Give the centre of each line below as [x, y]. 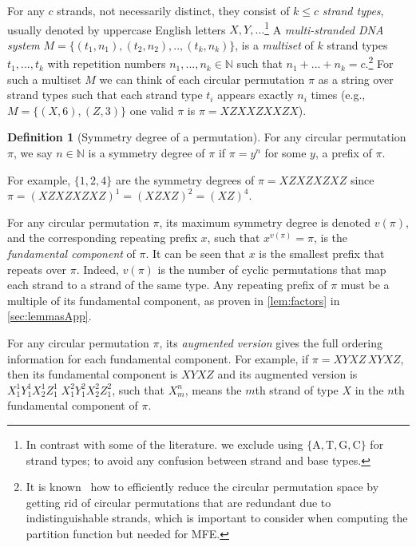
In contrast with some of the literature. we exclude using [164, 444]
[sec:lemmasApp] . [50, 316]
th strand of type [297, 389]
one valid [152, 110]
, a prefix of [343, 153]
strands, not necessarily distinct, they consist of [173, 10]
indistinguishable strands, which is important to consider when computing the [217, 518]
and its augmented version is [287, 374]
